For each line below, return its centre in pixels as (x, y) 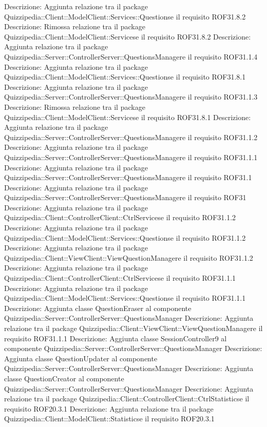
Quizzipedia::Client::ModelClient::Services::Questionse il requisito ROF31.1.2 (125, 237)
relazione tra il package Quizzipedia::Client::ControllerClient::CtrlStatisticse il (127, 399)
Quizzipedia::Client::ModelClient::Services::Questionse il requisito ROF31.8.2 (125, 16)
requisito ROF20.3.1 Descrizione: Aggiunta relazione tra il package (109, 408)
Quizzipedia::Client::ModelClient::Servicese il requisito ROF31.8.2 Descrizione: (128, 36)
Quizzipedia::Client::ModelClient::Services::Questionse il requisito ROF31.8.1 (125, 77)
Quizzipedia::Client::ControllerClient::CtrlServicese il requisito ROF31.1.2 (120, 217)
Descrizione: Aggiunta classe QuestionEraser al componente (98, 308)
